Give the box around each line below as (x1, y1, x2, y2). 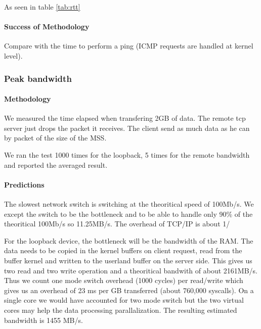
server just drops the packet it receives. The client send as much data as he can (4, 122, 250, 133)
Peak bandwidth (4, 72, 72, 84)
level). (4, 50, 23, 61)
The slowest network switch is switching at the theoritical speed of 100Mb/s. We (4, 198, 254, 209)
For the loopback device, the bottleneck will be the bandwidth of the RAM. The (4, 235, 253, 246)
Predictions (4, 179, 45, 190)
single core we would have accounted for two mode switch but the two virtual (4, 295, 244, 305)
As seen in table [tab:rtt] (4, 2, 80, 12)
